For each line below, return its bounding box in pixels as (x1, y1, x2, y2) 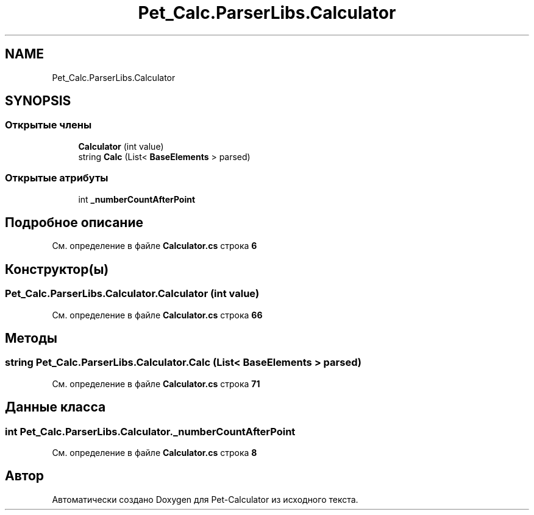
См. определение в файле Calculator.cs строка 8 (52, 447, 257, 458)
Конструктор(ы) (5, 261, 109, 277)
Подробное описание (5, 214, 143, 230)
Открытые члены (5, 119, 92, 131)
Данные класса (5, 399, 106, 415)
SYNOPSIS (5, 93, 71, 109)
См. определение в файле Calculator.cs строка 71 (52, 378, 260, 389)
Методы (5, 331, 57, 346)
